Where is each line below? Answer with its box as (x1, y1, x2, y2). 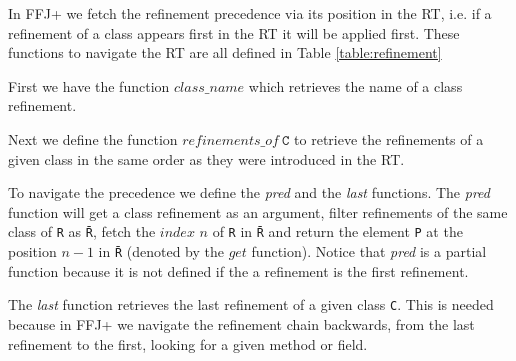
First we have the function (8, 75, 170, 96)
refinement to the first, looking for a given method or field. (8, 333, 368, 354)
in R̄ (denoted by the (98, 241, 224, 261)
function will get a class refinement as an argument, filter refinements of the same (8, 201, 508, 222)
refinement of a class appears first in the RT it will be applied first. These (8, 22, 460, 43)
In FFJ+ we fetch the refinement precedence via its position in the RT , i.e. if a (8, 3, 492, 23)
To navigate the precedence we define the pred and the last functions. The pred (8, 182, 490, 203)
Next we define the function (8, 128, 178, 149)
